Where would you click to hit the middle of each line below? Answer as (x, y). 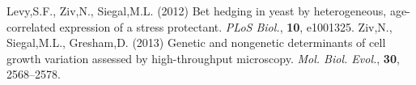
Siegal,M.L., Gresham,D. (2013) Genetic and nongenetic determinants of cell (196, 42)
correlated (31, 26)
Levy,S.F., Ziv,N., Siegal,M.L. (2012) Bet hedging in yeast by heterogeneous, (197, 11)
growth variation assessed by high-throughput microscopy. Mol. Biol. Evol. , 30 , (203, 58)
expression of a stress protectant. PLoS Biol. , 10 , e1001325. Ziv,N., (226, 26)
